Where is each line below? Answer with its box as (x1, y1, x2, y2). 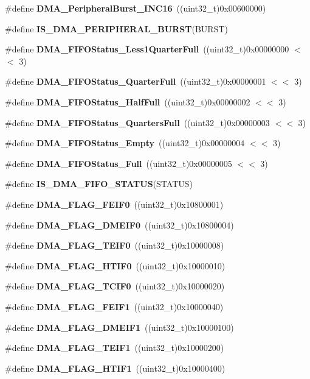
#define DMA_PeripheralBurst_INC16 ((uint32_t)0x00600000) (5, 2, 266, 14)
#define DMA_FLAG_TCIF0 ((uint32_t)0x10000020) (5, 280, 225, 292)
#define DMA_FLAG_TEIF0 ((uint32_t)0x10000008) (5, 239, 224, 252)
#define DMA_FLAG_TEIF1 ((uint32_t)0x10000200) (5, 341, 224, 354)
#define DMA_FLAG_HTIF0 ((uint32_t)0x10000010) (5, 259, 226, 272)
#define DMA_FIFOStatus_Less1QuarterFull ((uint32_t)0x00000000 (5, 43, 289, 55)
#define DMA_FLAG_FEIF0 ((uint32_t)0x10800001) (5, 197, 224, 210)
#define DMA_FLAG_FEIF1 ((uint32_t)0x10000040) (5, 300, 224, 313)
